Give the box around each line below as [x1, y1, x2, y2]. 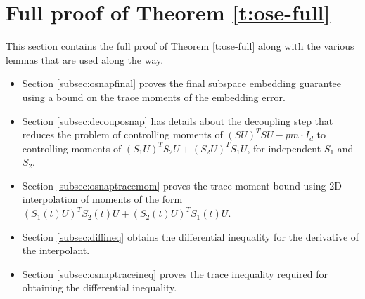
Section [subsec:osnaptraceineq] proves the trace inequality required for [22, 266, 328, 281]
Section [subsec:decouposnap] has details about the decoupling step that [22, 113, 333, 128]
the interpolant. [22, 243, 90, 258]
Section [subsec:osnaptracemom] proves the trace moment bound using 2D [22, 178, 342, 192]
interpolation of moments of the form [22, 192, 183, 206]
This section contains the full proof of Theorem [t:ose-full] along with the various [6, 39, 354, 53]
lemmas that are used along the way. [6, 52, 164, 67]
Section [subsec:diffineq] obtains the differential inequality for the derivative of [22, 229, 359, 244]
